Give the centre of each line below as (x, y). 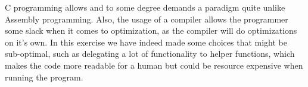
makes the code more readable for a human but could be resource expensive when (154, 65)
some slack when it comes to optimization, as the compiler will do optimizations (151, 30)
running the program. (44, 77)
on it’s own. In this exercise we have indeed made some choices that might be (146, 42)
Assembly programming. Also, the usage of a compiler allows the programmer (147, 19)
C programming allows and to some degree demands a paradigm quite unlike (145, 7)
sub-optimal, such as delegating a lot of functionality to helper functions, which (150, 54)
